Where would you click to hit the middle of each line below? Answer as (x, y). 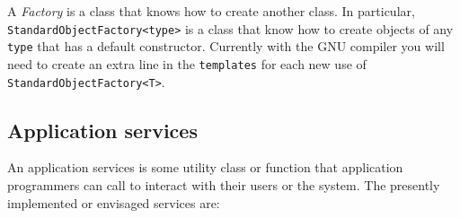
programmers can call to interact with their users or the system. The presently (224, 185)
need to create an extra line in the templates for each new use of (187, 63)
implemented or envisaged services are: (114, 202)
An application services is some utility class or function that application (205, 167)
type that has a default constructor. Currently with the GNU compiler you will (226, 46)
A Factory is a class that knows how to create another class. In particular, (211, 11)
